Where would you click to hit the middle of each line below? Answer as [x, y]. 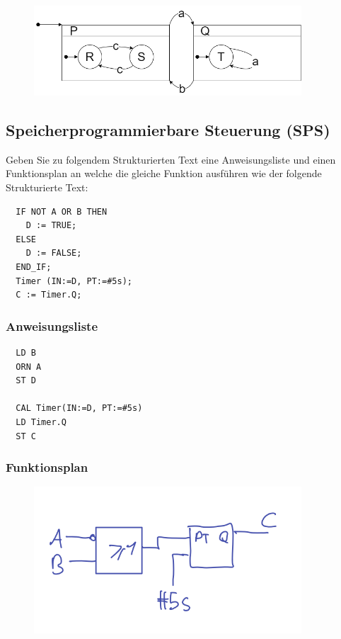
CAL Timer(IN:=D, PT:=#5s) [79, 408]
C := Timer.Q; [49, 295]
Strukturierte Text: [47, 187]
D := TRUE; [51, 226]
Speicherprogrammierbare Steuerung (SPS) [168, 130]
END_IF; [34, 267]
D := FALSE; [54, 253]
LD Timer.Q [41, 423]
